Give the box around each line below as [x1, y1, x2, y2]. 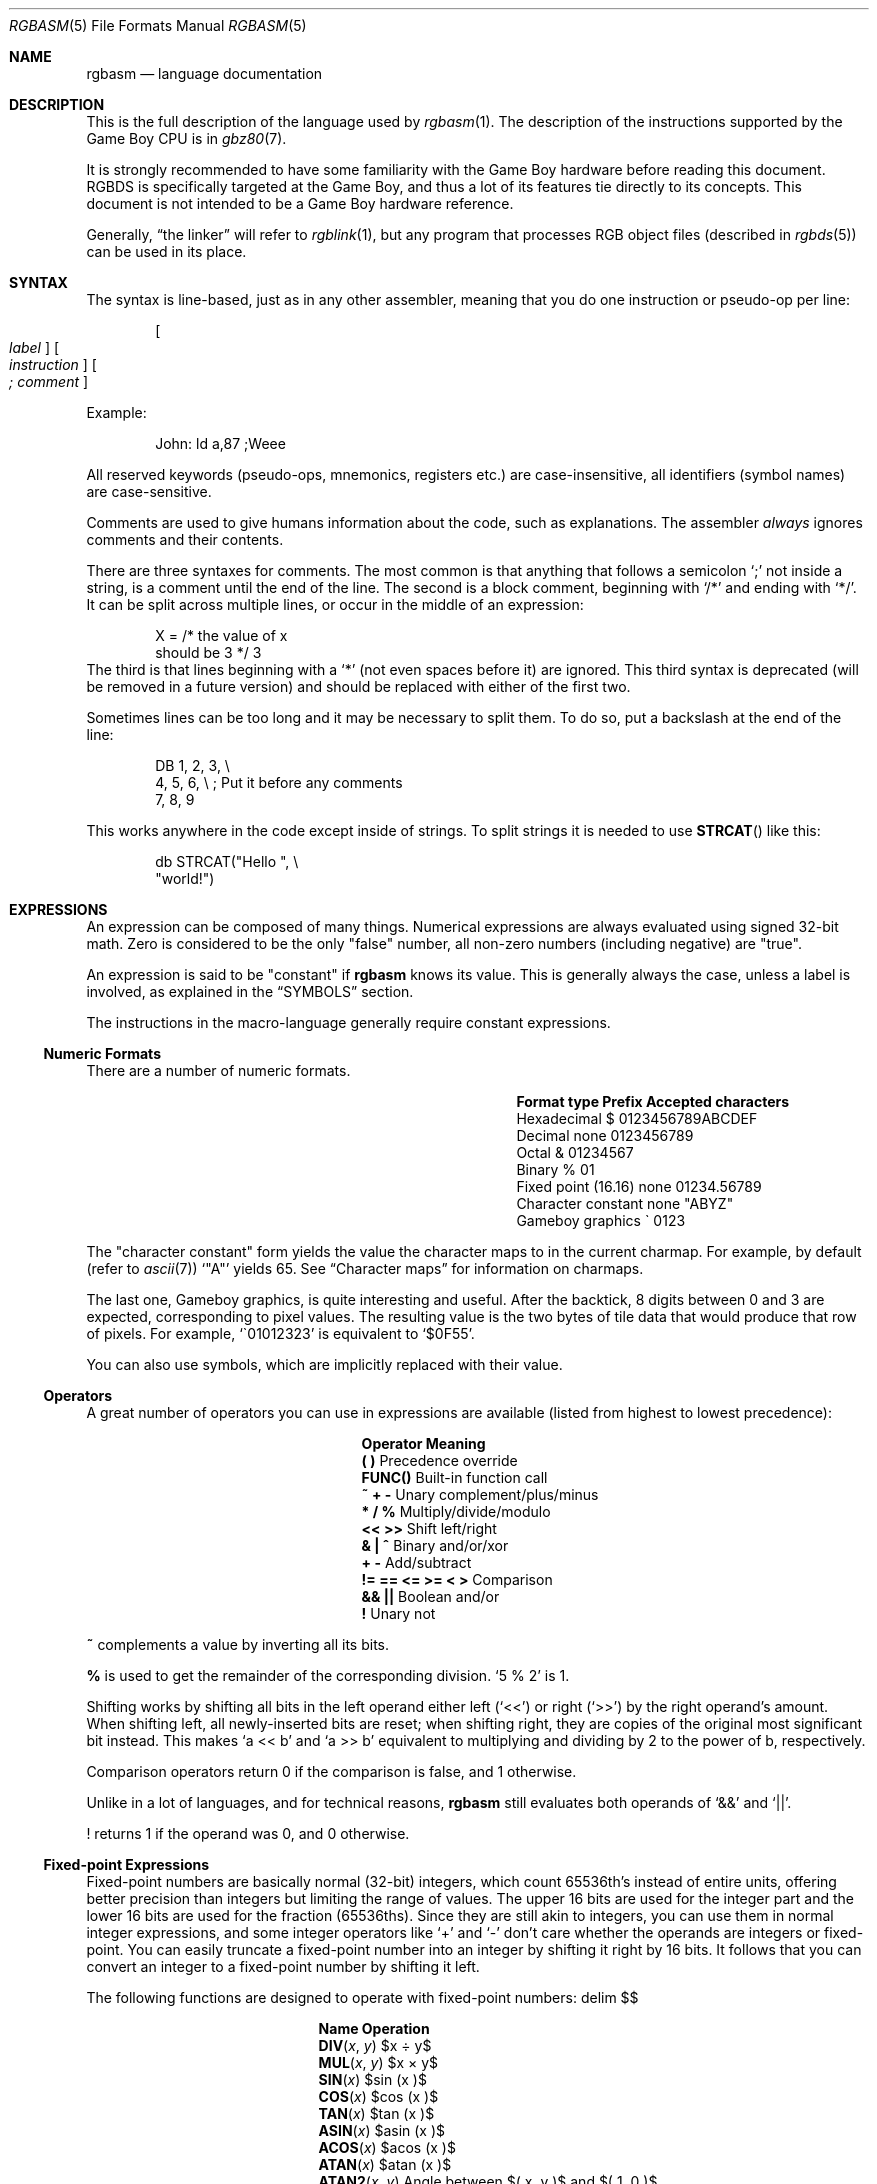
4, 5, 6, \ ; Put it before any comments [155, 774, 403, 791]
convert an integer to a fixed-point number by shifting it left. [86, 1958, 480, 1975]
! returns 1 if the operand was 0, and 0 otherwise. [86, 1825, 410, 1842]
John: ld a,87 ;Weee [155, 435, 286, 452]
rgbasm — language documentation [86, 65, 323, 82]
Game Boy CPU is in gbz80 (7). [86, 130, 287, 147]
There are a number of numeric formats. [86, 1062, 351, 1079]
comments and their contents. [86, 531, 284, 548]
